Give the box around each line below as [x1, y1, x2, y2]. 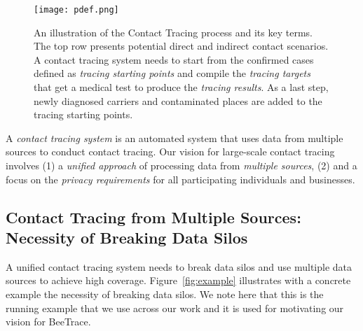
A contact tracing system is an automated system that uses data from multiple [6, 130, 343, 145]
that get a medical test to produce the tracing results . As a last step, [34, 80, 329, 94]
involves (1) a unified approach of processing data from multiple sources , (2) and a [6, 158, 357, 172]
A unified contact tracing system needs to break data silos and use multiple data [6, 259, 352, 274]
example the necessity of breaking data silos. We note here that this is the [6, 286, 324, 301]
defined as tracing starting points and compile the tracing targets [34, 66, 310, 80]
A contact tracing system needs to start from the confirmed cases [34, 52, 314, 66]
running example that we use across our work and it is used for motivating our [6, 300, 344, 315]
